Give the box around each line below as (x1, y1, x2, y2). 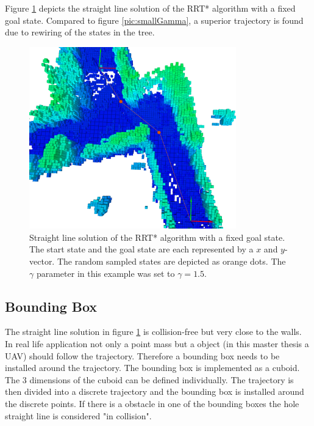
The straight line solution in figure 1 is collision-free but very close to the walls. (5, 325, 302, 338)
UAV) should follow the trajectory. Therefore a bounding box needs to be (5, 349, 280, 362)
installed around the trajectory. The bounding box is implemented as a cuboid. (5, 361, 300, 374)
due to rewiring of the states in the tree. (5, 26, 155, 39)
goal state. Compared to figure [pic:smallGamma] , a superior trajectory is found (5, 13, 304, 26)
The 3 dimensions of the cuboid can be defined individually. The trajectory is (5, 373, 294, 386)
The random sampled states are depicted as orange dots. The (57, 255, 286, 267)
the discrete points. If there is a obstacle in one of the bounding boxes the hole (5, 397, 299, 409)
